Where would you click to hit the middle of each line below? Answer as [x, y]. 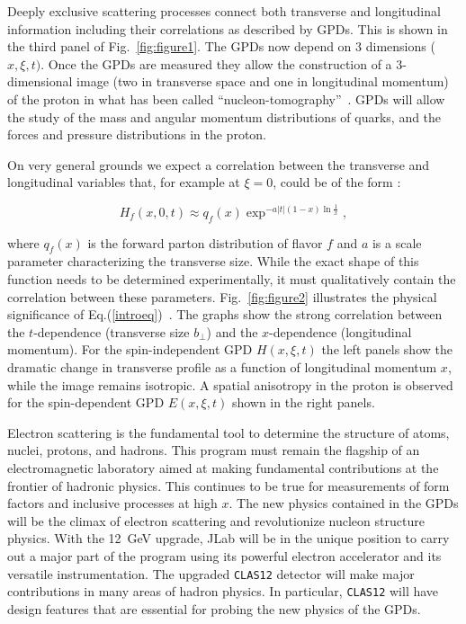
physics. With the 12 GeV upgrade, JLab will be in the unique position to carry [229, 538]
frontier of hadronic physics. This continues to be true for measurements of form [229, 485]
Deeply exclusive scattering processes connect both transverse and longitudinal [224, 11]
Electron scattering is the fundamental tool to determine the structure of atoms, [229, 432]
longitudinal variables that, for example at [124, 182]
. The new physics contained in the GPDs [344, 503]
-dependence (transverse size [112, 331]
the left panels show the [387, 349]
